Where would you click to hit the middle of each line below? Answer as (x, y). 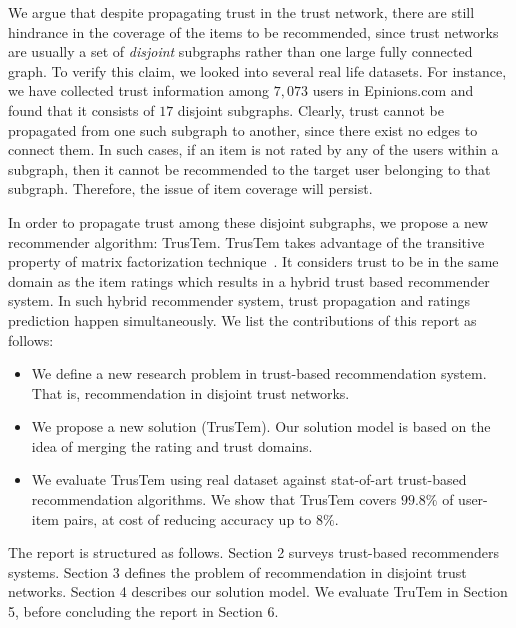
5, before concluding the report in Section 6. (143, 611)
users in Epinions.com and (393, 90)
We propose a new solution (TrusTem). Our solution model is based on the (261, 426)
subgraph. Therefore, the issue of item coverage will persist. (190, 188)
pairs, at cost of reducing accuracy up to (187, 518)
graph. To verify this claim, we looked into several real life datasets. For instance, (257, 70)
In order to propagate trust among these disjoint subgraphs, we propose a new (248, 221)
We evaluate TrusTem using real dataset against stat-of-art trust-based (249, 479)
